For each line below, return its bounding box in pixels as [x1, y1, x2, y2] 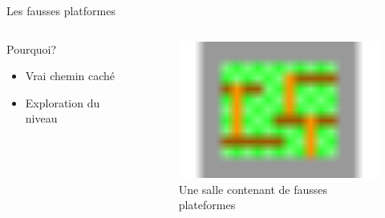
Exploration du [25, 94, 100, 111]
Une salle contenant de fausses [178, 180, 328, 197]
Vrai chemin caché [25, 67, 115, 84]
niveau [25, 110, 58, 127]
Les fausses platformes [6, 2, 115, 18]
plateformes [178, 196, 236, 213]
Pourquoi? [6, 40, 57, 57]
